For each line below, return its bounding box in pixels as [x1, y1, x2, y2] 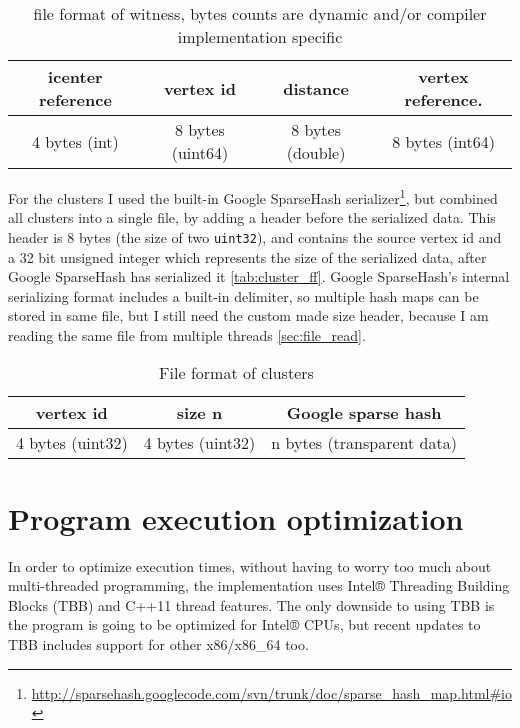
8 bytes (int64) [392, 129, 495, 153]
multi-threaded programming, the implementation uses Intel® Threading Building [8, 575, 510, 596]
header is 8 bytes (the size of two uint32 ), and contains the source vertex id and [8, 226, 502, 247]
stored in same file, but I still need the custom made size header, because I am [8, 305, 489, 326]
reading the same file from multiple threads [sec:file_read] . [8, 324, 366, 345]
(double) [286, 141, 346, 164]
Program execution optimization [8, 497, 464, 538]
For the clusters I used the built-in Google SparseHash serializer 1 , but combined [8, 185, 498, 208]
